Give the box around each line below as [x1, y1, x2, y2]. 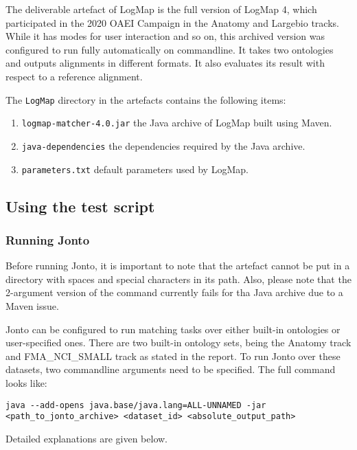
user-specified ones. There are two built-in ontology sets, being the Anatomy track [5, 335, 352, 350]
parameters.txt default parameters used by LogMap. [21, 161, 249, 176]
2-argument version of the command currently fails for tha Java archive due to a [5, 285, 343, 300]
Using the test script [5, 195, 155, 216]
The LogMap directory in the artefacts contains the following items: [5, 92, 286, 106]
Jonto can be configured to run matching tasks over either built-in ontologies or [5, 322, 341, 336]
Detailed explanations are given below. [5, 431, 168, 445]
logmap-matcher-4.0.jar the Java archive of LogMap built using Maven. [21, 115, 332, 130]
